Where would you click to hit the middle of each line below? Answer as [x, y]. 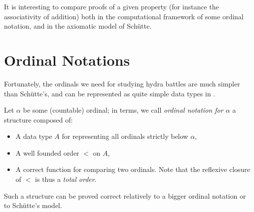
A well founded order [47, 152]
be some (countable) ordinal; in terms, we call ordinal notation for [123, 110]
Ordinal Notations [67, 60]
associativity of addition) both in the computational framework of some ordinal [124, 16]
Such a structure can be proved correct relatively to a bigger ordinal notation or [125, 195]
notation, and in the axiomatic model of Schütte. [78, 26]
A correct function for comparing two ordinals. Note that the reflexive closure [133, 169]
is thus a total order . [66, 179]
